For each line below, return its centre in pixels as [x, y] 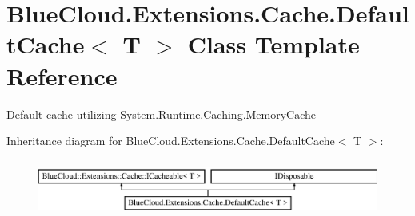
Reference [62, 75]
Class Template [273, 44]
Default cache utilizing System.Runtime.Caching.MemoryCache [162, 114]
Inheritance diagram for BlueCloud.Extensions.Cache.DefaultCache [171, 141]
